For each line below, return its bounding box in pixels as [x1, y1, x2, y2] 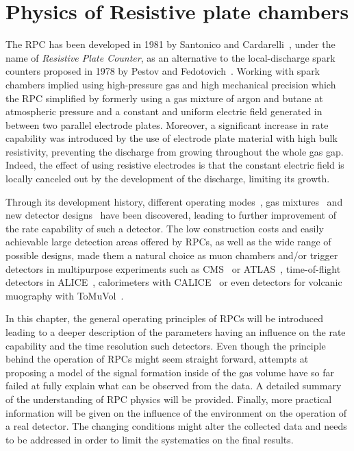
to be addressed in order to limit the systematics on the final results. [5, 432, 294, 446]
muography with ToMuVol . [5, 288, 124, 302]
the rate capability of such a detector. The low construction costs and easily [5, 221, 324, 235]
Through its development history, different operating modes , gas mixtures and [5, 194, 343, 208]
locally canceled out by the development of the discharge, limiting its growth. [5, 171, 330, 186]
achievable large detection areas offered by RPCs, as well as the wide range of [5, 234, 331, 249]
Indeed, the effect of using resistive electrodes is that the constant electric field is [5, 158, 344, 172]
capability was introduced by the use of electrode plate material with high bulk [5, 131, 338, 145]
